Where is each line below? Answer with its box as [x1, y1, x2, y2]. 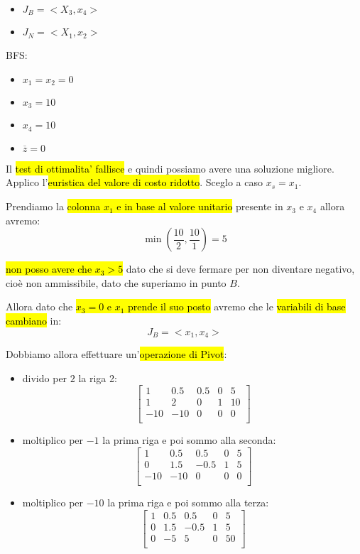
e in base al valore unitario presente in [116, 199, 283, 214]
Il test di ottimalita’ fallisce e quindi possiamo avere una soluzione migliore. [6, 161, 334, 175]
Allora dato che [6, 299, 73, 314]
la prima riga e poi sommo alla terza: [107, 495, 269, 510]
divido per [22, 370, 67, 385]
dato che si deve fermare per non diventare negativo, [126, 261, 355, 276]
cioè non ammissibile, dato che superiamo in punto [6, 275, 227, 290]
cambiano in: [6, 313, 62, 328]
